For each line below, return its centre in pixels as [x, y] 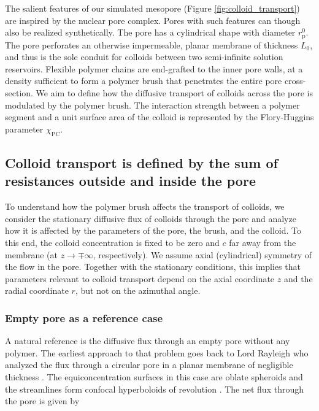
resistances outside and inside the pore [130, 181]
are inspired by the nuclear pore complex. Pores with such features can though [153, 20]
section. [19, 93]
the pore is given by [42, 401]
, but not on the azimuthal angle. [138, 290]
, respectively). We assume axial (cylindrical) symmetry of [202, 254]
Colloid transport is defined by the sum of [141, 162]
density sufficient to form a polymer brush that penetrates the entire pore [144, 81]
